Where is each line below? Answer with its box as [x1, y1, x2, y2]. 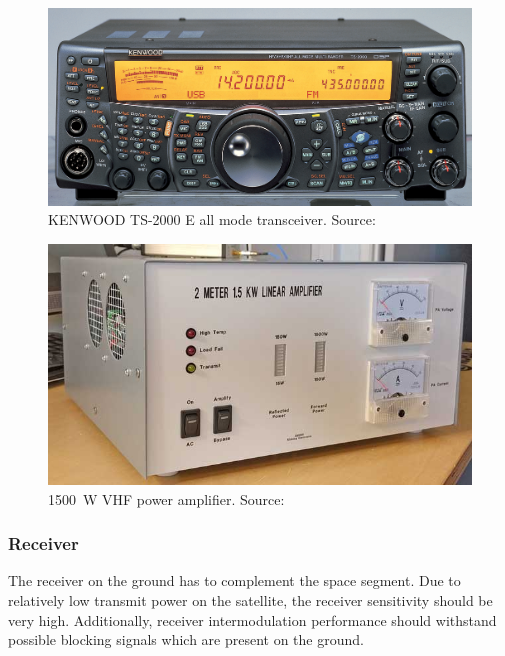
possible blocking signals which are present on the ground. [8, 629, 364, 650]
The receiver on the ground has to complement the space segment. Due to [8, 570, 461, 591]
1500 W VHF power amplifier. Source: [48, 488, 285, 509]
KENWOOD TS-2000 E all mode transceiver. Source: [48, 209, 376, 230]
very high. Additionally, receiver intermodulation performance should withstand [8, 609, 497, 630]
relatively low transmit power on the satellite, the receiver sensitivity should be [8, 590, 493, 611]
